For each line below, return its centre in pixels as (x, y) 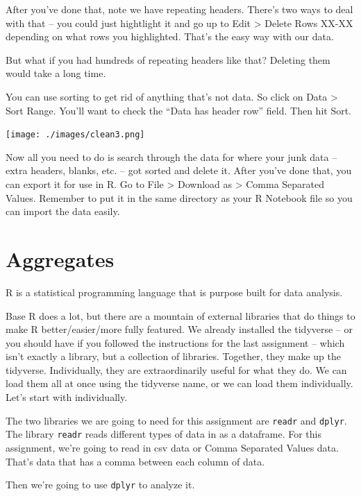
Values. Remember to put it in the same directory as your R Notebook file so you (179, 197)
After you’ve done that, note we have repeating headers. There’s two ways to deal (179, 9)
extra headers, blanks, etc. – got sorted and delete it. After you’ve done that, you (179, 170)
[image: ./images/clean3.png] (75, 135)
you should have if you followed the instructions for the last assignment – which (175, 342)
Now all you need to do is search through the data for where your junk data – (171, 156)
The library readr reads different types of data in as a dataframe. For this (163, 434)
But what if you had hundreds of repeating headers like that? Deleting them (168, 59)
